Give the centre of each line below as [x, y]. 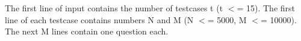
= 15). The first [266, 8]
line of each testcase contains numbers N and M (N [99, 19]
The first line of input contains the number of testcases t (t [114, 8]
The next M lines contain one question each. [87, 31]
